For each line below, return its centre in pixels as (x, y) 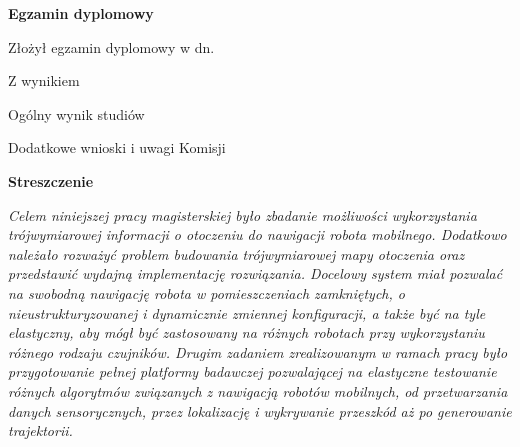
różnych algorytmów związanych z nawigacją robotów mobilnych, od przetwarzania (258, 390)
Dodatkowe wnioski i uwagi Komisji (117, 147)
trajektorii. (40, 430)
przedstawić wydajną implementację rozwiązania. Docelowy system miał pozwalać (255, 273)
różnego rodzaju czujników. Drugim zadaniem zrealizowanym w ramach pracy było (258, 351)
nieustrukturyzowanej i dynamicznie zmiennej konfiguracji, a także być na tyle (247, 312)
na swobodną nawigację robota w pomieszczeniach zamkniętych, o (206, 292)
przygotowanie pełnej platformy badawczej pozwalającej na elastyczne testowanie (252, 371)
